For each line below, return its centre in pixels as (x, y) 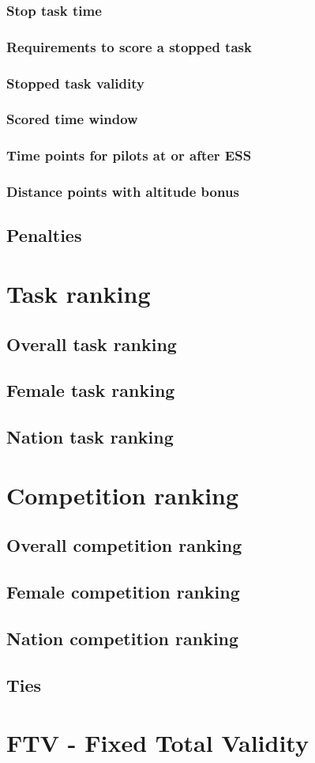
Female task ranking (91, 390)
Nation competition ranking (123, 638)
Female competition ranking (123, 592)
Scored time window (72, 119)
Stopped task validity (75, 83)
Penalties (44, 235)
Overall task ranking (92, 344)
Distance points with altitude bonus (123, 192)
